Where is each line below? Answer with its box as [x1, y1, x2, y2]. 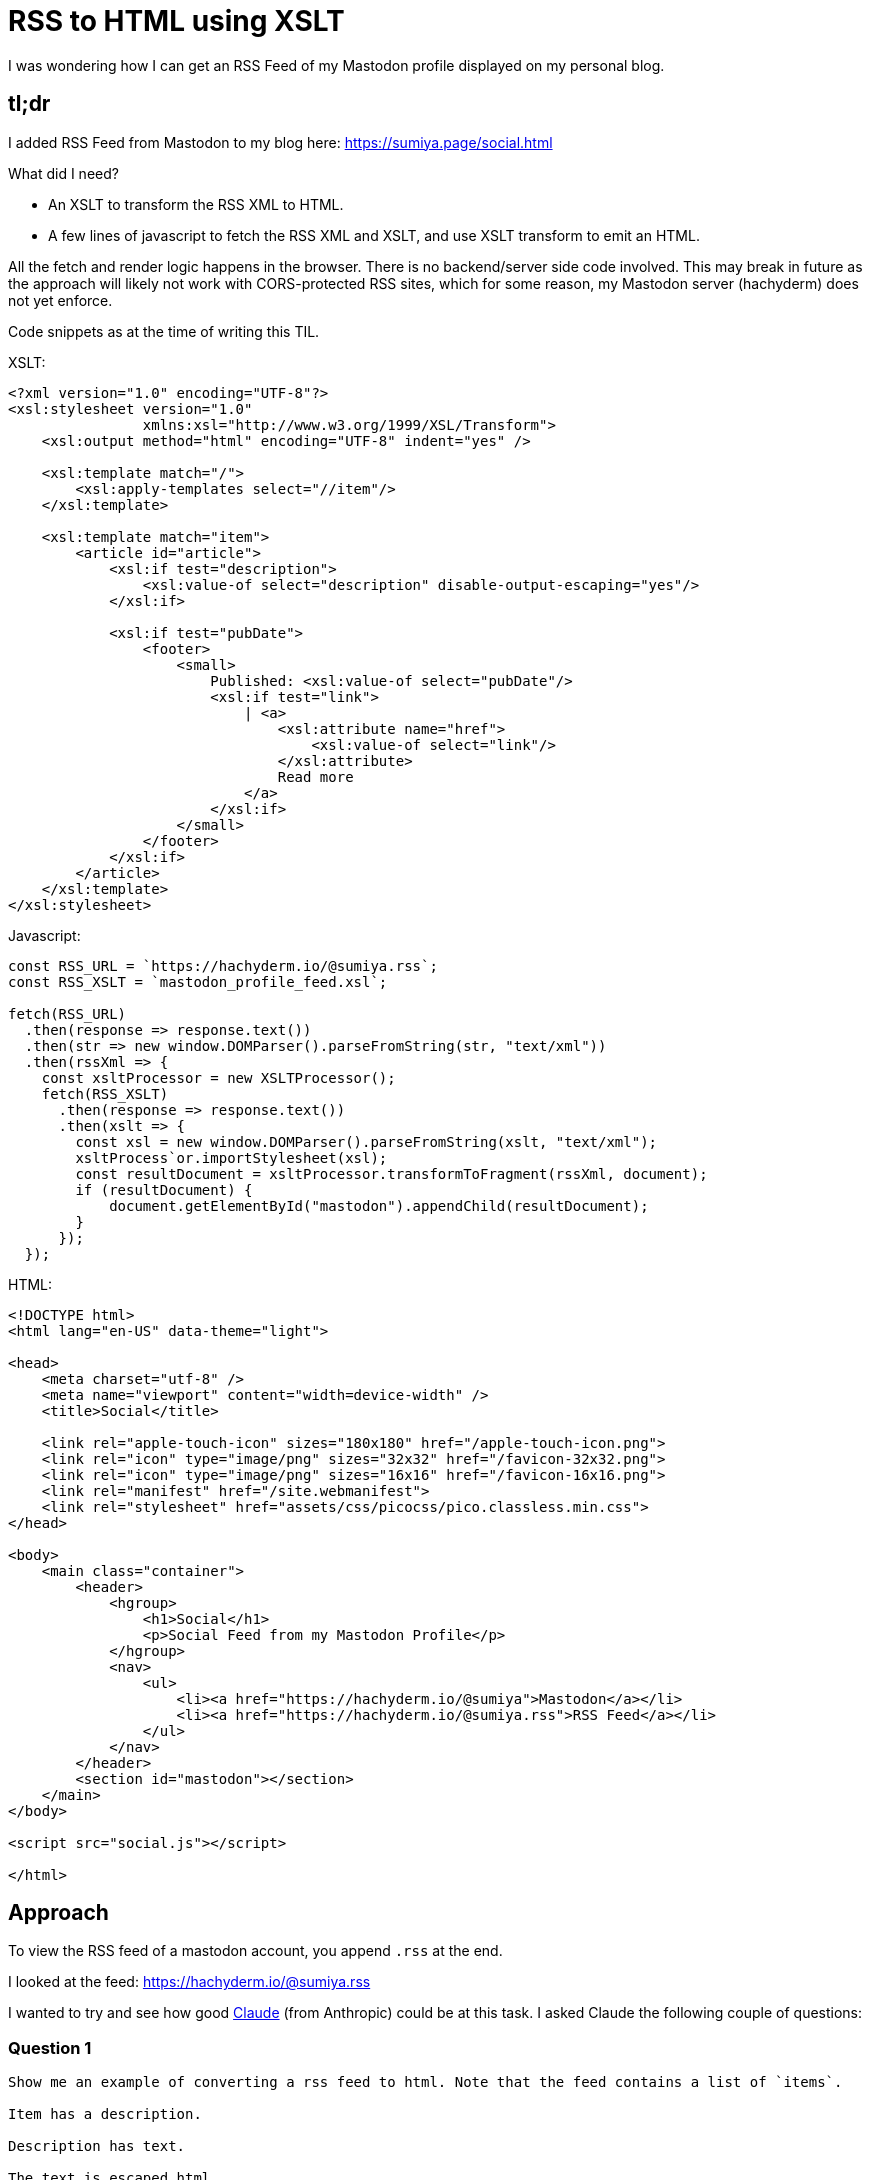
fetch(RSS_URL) [8, 1005, 127, 1022]
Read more [277, 768, 354, 785]
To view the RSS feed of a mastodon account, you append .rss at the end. [8, 1942, 503, 1960]
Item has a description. [8, 2106, 202, 2123]
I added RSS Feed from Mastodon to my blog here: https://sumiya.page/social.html [8, 133, 553, 151]
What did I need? [8, 164, 119, 182]
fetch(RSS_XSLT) [41, 1085, 169, 1102]
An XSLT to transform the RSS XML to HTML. [48, 195, 344, 213]
